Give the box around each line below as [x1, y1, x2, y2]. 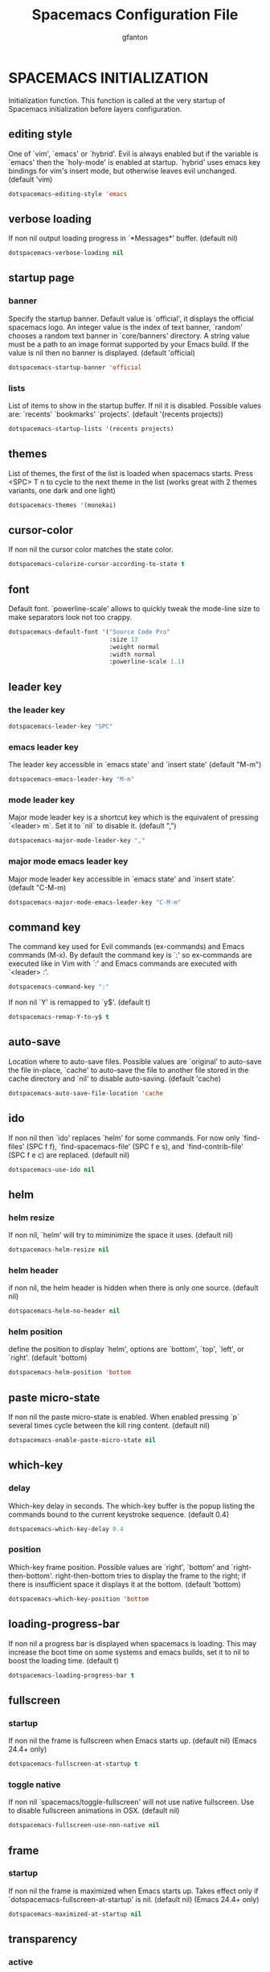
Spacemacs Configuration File [31, 6, 239, 24]
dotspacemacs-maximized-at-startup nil [8, 1910, 142, 1918]
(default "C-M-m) [8, 882, 67, 892]
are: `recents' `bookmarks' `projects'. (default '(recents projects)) [8, 409, 223, 419]
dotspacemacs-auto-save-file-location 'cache [8, 1089, 163, 1097]
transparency [8, 1933, 78, 1946]
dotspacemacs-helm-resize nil [8, 1246, 110, 1254]
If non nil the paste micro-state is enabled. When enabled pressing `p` [8, 1412, 239, 1422]
